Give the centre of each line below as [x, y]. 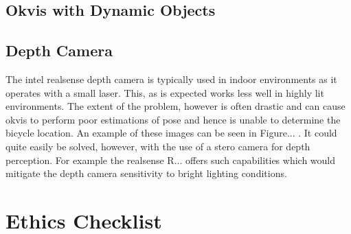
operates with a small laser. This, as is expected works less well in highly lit [165, 92]
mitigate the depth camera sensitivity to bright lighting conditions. [146, 173]
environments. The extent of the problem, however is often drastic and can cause [175, 106]
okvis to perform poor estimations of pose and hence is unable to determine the [173, 119]
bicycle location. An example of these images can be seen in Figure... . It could [171, 133]
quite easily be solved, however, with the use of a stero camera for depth [158, 146]
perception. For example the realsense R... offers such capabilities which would [171, 160]
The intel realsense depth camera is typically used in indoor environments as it [171, 79]
